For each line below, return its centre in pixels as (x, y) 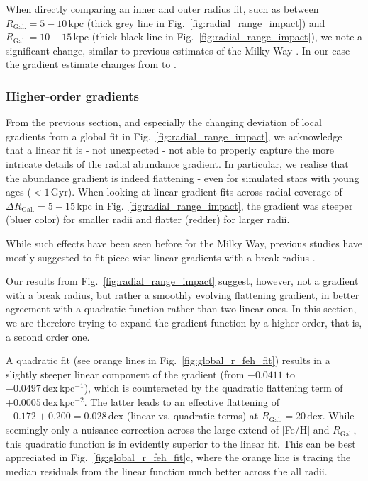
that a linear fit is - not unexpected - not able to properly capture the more (170, 150)
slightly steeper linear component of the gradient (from (125, 374)
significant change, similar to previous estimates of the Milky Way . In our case (178, 50)
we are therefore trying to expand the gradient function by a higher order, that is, (184, 322)
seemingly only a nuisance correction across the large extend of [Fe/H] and (168, 430)
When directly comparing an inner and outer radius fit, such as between (162, 9)
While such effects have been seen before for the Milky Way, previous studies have (184, 243)
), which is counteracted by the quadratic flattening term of (213, 388)
